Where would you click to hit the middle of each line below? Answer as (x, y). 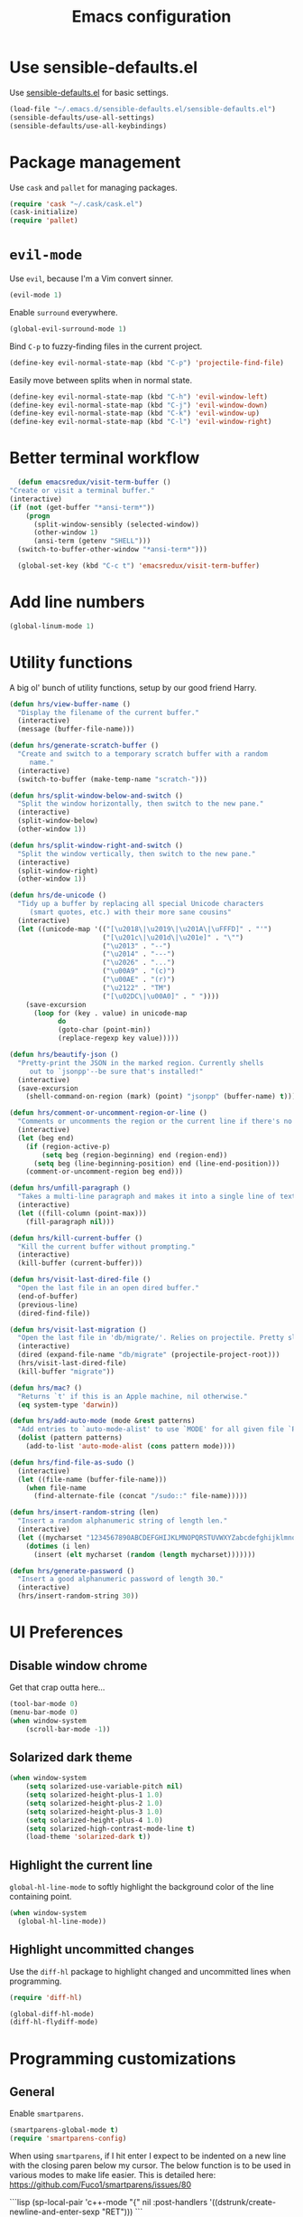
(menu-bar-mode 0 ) (44, 1712)
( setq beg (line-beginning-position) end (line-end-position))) (156, 1164)
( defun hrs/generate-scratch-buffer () (84, 746)
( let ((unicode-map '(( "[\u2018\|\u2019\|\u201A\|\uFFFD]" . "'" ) (145, 929)
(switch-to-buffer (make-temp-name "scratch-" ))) (112, 779)
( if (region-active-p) (68, 1146)
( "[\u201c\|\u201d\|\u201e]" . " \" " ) (173, 938)
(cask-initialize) (44, 212)
